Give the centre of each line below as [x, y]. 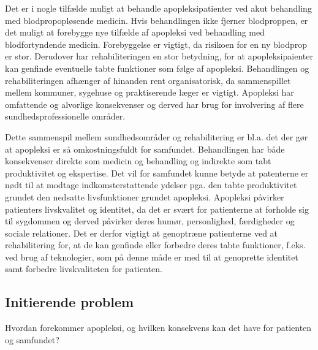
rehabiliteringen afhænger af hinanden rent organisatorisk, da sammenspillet [148, 80]
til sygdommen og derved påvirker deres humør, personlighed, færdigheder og [150, 221]
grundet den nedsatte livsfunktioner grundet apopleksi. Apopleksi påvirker [145, 196]
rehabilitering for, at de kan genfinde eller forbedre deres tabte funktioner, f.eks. [155, 245]
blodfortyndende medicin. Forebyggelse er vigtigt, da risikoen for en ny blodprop [156, 44]
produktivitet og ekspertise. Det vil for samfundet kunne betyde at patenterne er [157, 173]
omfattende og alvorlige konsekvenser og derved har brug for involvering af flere [154, 104]
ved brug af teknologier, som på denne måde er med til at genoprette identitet [152, 257]
